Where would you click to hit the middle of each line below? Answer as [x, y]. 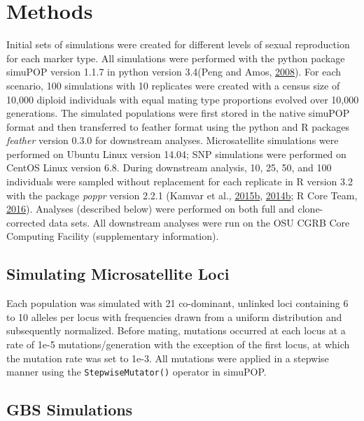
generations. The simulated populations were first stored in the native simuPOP [178, 113]
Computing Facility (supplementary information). [113, 236]
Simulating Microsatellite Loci [118, 274]
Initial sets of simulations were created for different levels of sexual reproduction [178, 44]
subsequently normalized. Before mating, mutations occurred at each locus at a [176, 330]
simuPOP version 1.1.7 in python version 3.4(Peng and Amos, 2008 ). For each [174, 72]
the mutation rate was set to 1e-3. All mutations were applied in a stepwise [168, 358]
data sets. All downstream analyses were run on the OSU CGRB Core [199, 222]
